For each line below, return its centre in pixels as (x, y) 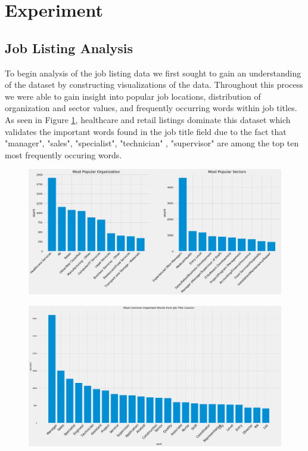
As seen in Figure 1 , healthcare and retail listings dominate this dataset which (148, 119)
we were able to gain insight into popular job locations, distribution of (133, 96)
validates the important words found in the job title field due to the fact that (146, 131)
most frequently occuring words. (63, 154)
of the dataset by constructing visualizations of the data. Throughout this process (154, 85)
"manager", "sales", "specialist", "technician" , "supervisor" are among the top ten (152, 143)
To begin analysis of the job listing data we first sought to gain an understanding (153, 73)
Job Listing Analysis (69, 47)
